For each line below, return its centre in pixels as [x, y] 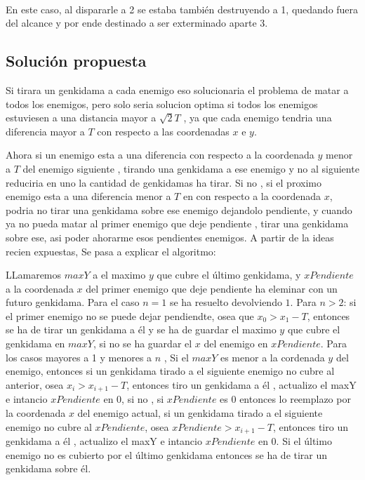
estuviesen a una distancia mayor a [81, 118]
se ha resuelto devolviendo [226, 302]
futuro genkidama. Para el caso [73, 302]
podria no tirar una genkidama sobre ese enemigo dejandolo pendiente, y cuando [179, 209]
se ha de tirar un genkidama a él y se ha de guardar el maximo [141, 329]
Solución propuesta [76, 61]
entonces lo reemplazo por [295, 399]
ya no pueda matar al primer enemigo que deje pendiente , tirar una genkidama [177, 224]
